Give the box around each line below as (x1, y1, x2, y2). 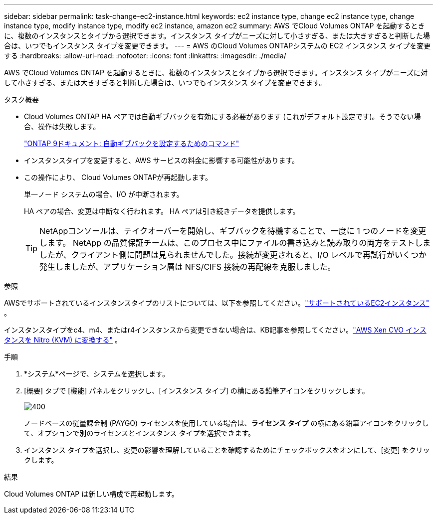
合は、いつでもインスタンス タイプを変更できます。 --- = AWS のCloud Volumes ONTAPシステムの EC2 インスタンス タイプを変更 (4, 41, 431, 50)
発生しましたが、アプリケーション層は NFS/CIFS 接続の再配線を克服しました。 (39, 262, 336, 272)
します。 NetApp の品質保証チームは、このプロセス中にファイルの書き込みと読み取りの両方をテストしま (39, 238, 431, 248)
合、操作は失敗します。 (24, 122, 100, 131)
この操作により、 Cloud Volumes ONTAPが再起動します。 (24, 173, 212, 181)
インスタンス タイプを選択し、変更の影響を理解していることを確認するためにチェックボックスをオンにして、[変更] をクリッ (24, 446, 430, 454)
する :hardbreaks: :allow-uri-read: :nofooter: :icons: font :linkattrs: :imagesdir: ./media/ (4, 51, 286, 60)
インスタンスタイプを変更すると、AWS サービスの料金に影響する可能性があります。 (24, 156, 299, 165)
